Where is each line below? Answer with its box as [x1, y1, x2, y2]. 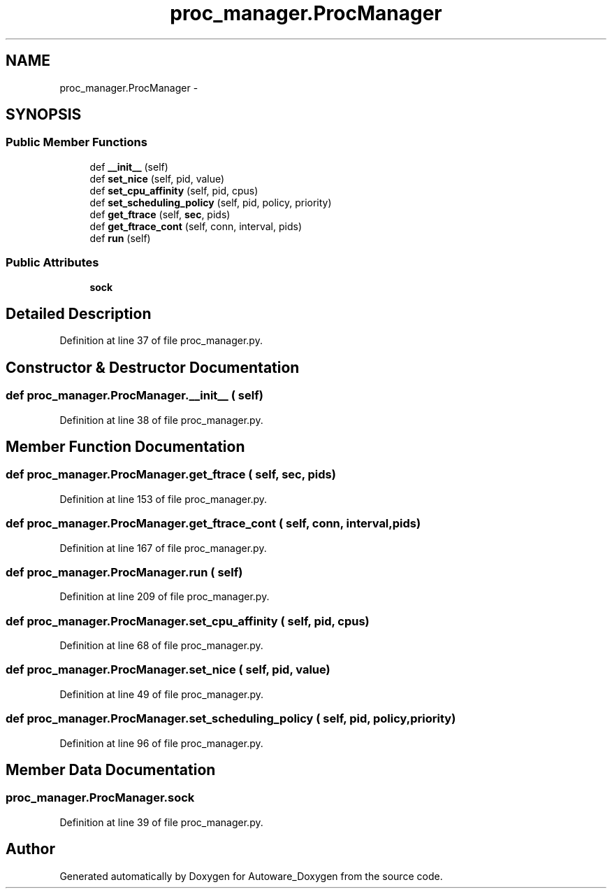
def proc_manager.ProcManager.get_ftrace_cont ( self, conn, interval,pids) [6, 516, 421, 531]
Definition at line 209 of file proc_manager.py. [59, 590, 270, 603]
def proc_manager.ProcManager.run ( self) [6, 565, 243, 579]
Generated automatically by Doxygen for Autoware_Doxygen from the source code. [59, 870, 443, 882]
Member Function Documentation [6, 438, 245, 456]
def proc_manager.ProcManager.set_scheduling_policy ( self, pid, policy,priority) [6, 711, 456, 726]
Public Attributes [6, 255, 99, 270]
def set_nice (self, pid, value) [89, 172, 225, 185]
